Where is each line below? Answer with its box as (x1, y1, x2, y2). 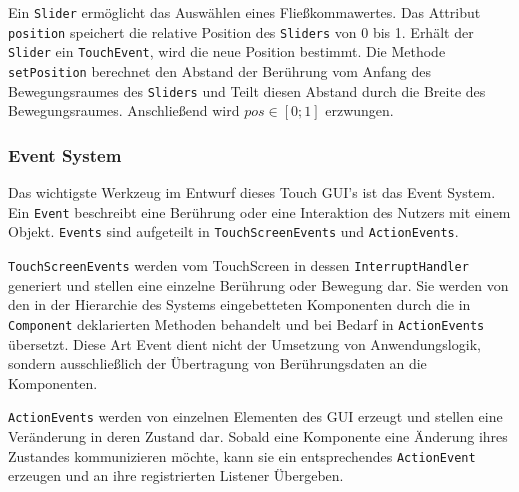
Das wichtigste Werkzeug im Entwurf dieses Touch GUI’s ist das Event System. (8, 182, 496, 203)
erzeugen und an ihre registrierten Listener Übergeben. (8, 465, 344, 486)
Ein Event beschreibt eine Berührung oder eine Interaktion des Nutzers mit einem (8, 201, 511, 222)
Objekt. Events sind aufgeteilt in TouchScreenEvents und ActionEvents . (8, 221, 459, 242)
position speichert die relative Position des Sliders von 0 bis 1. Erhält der (8, 21, 474, 42)
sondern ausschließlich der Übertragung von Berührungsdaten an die (8, 353, 427, 374)
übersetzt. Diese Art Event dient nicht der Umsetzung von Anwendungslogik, (8, 333, 481, 354)
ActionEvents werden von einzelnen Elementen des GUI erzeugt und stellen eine (8, 406, 503, 427)
